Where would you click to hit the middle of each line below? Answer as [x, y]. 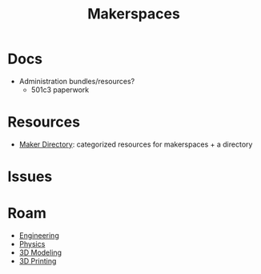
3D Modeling [40, 252]
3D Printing [38, 261]
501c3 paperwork [60, 90]
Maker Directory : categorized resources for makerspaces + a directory [136, 144]
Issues [30, 177]
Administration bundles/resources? [77, 81]
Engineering [39, 236]
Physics [32, 244]
